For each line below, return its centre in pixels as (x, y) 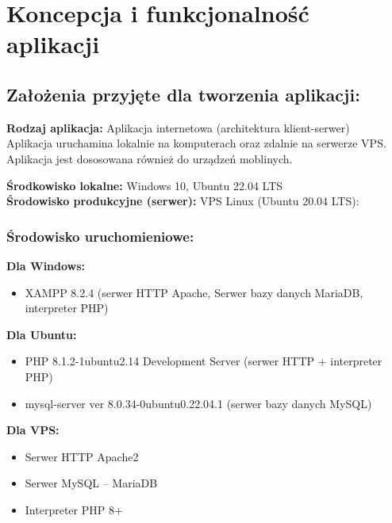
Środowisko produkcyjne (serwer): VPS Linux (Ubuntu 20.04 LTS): (183, 201)
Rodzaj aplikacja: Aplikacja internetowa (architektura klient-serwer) (178, 127)
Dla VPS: (33, 430)
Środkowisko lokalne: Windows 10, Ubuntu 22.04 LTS (145, 185)
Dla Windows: (46, 265)
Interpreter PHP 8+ (74, 509)
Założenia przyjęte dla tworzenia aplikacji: (183, 94)
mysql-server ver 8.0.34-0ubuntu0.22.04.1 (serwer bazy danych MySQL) (198, 403)
